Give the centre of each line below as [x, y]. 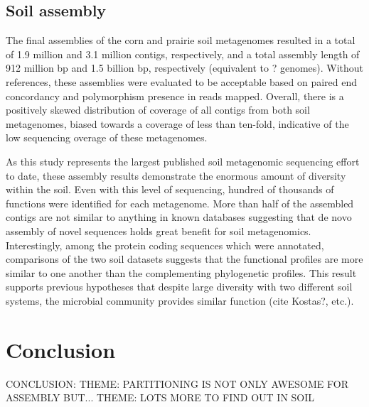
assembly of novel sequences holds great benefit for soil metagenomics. [159, 230]
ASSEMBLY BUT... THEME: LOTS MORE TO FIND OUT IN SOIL [160, 397]
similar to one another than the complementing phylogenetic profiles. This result [181, 272]
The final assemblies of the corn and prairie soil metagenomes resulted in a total [181, 40]
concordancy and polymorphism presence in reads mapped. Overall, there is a [175, 96]
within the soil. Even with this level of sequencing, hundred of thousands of [170, 189]
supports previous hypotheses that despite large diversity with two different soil [179, 287]
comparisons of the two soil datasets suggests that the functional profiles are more [184, 259]
